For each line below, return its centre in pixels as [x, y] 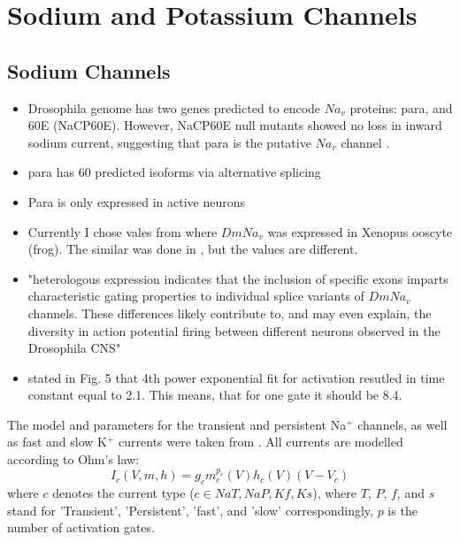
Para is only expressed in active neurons [137, 201]
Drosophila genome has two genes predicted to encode [174, 107]
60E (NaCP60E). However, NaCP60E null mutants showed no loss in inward [235, 125]
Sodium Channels [89, 70]
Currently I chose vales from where [123, 231]
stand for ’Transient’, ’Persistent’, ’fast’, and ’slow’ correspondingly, [190, 510]
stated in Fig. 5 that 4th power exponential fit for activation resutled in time [236, 377]
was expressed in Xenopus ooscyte [360, 231]
